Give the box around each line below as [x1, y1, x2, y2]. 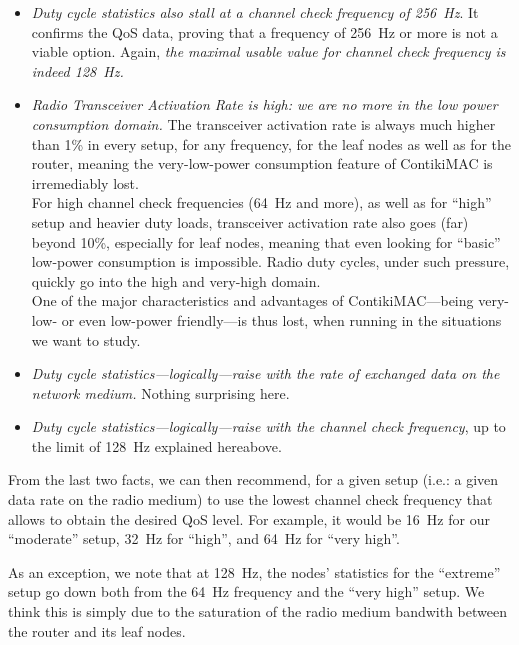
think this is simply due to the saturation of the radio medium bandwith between [8, 601, 507, 622]
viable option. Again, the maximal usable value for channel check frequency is [31, 41, 506, 62]
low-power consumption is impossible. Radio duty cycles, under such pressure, [31, 251, 510, 272]
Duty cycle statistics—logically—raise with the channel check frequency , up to [31, 416, 506, 437]
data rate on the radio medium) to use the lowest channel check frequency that [8, 489, 493, 510]
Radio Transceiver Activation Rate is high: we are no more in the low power [31, 94, 498, 115]
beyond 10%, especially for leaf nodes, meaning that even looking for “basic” [31, 231, 501, 252]
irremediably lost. [31, 172, 139, 193]
